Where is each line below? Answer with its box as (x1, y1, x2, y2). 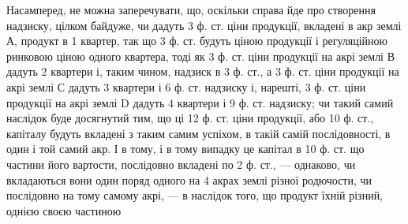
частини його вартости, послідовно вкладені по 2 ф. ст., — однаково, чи (6, 155, 356, 172)
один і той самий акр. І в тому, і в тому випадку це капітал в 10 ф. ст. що (6, 140, 365, 157)
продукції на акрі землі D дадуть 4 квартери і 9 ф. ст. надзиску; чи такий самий (6, 94, 394, 110)
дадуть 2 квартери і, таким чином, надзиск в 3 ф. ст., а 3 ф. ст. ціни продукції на (6, 63, 399, 80)
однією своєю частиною (6, 202, 122, 218)
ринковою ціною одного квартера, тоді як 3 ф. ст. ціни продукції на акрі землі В (6, 47, 395, 64)
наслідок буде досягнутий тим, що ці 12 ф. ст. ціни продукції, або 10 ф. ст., (6, 110, 374, 126)
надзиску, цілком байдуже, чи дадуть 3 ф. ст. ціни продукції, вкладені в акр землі (6, 17, 402, 33)
